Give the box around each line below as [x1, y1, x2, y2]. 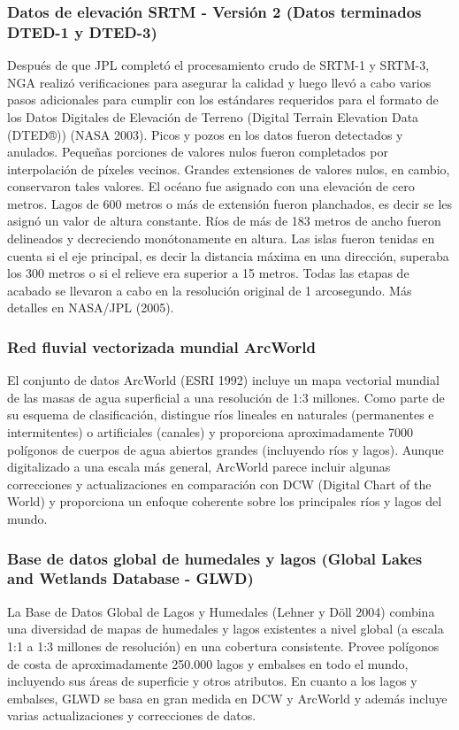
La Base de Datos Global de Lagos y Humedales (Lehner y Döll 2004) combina [7, 602, 435, 620]
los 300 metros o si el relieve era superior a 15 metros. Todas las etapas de [7, 264, 409, 282]
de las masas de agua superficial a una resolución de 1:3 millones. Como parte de [7, 388, 445, 406]
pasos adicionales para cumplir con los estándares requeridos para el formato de [7, 90, 439, 109]
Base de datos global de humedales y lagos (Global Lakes [7, 547, 423, 569]
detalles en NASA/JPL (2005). [7, 298, 174, 317]
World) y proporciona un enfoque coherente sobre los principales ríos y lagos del [7, 492, 442, 511]
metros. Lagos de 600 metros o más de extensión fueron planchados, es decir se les [7, 194, 453, 212]
